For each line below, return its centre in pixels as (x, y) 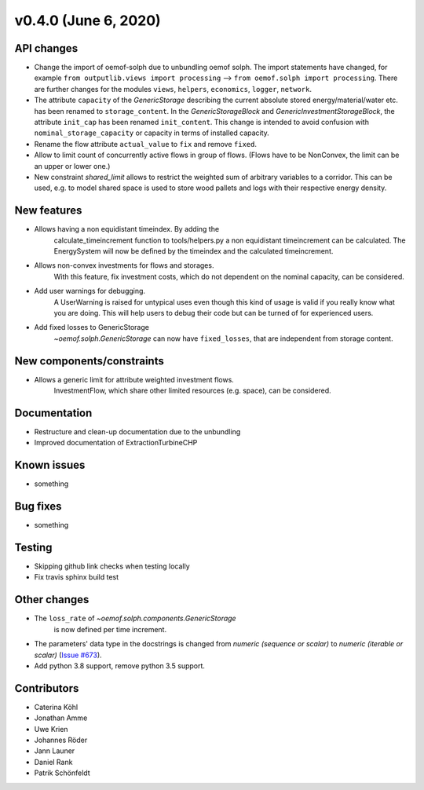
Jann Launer (55, 751)
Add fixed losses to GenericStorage (91, 327)
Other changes (52, 600)
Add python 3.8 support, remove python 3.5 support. (120, 666)
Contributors (47, 688)
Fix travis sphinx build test (77, 577)
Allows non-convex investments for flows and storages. (124, 265)
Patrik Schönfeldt (62, 773)
